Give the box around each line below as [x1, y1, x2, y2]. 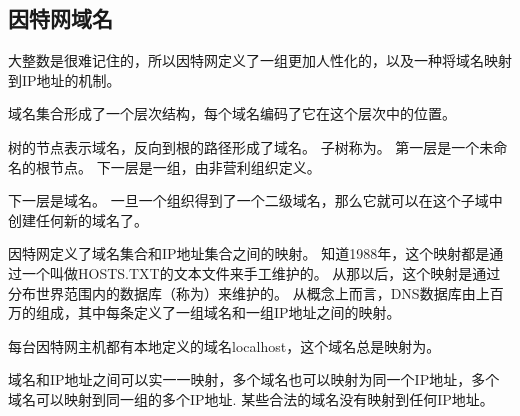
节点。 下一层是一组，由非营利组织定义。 [49, 156, 321, 177]
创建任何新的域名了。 [8, 209, 148, 230]
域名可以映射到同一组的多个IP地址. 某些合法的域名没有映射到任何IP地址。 [8, 388, 494, 409]
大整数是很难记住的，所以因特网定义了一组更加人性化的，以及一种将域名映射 [8, 50, 512, 71]
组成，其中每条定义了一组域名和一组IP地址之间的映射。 [35, 302, 401, 323]
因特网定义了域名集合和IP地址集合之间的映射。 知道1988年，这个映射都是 [8, 243, 490, 264]
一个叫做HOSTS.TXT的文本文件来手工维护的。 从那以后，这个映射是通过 [21, 262, 501, 283]
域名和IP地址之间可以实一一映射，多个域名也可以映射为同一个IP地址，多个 [8, 369, 500, 390]
